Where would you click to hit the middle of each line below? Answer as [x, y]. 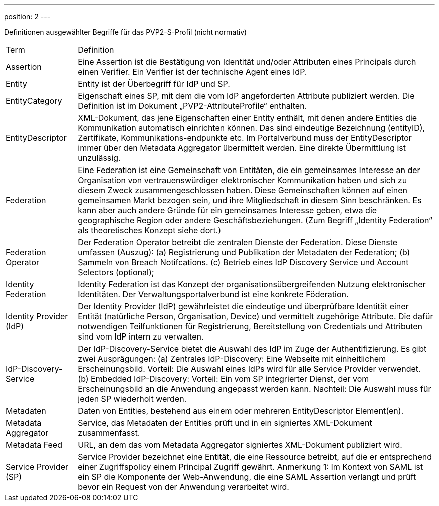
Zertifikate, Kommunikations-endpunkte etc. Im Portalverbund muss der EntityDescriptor [245, 138]
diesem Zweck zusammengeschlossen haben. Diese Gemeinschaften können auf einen [243, 190]
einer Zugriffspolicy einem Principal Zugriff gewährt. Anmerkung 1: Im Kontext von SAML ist [251, 467]
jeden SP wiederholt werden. [132, 399]
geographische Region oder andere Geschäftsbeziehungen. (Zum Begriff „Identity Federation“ [255, 220]
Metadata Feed [34, 445]
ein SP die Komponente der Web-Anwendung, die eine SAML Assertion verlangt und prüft [247, 477]
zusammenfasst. [109, 433]
